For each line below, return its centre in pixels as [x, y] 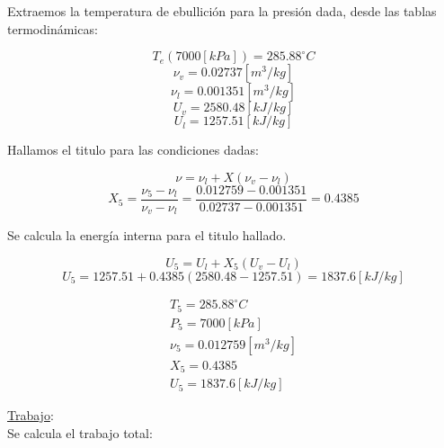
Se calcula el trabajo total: [80, 433]
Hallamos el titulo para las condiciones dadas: [133, 150]
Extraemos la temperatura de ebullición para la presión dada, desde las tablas [222, 11]
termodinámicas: [53, 28]
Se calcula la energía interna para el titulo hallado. [147, 235]
